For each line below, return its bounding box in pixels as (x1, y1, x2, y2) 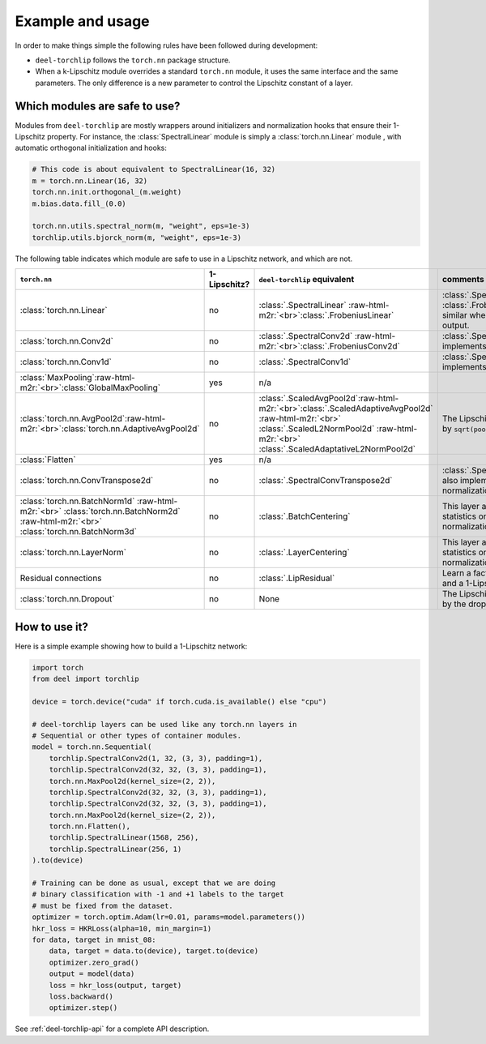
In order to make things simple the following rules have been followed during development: (15, 41, 318, 50)
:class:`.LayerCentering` (258, 547, 350, 558)
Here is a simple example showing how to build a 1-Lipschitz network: (15, 641, 248, 651)
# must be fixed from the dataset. (32, 901, 173, 910)
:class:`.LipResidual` (258, 572, 335, 584)
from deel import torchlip (32, 674, 139, 683)
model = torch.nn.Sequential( (32, 742, 152, 751)
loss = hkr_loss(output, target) (49, 981, 182, 990)
